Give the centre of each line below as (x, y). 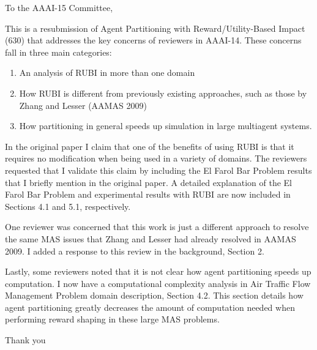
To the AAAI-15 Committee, (59, 7)
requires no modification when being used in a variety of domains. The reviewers (156, 158)
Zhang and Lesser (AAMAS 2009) (83, 105)
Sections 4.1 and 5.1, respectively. (68, 206)
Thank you (25, 340)
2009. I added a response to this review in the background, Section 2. (135, 251)
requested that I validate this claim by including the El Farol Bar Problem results (158, 170)
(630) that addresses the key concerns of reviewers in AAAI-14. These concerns (153, 40)
